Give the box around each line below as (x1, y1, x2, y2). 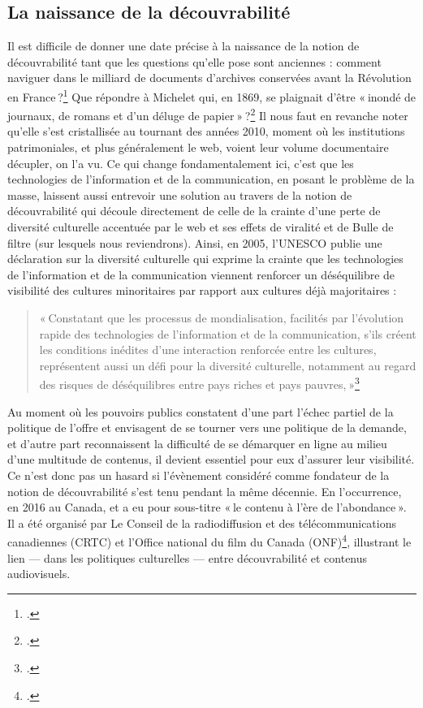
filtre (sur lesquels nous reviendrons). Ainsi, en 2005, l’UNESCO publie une (7, 234, 382, 251)
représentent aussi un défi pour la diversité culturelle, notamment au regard (39, 356, 417, 373)
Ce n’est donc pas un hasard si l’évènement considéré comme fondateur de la (7, 467, 390, 484)
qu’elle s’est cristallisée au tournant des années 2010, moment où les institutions (7, 123, 405, 140)
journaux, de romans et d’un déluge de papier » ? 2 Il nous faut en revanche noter (7, 105, 408, 123)
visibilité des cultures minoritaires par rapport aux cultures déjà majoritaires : (7, 282, 397, 299)
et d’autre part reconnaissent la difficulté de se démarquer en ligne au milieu (7, 434, 387, 451)
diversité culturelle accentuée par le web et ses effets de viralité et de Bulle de (7, 218, 394, 235)
